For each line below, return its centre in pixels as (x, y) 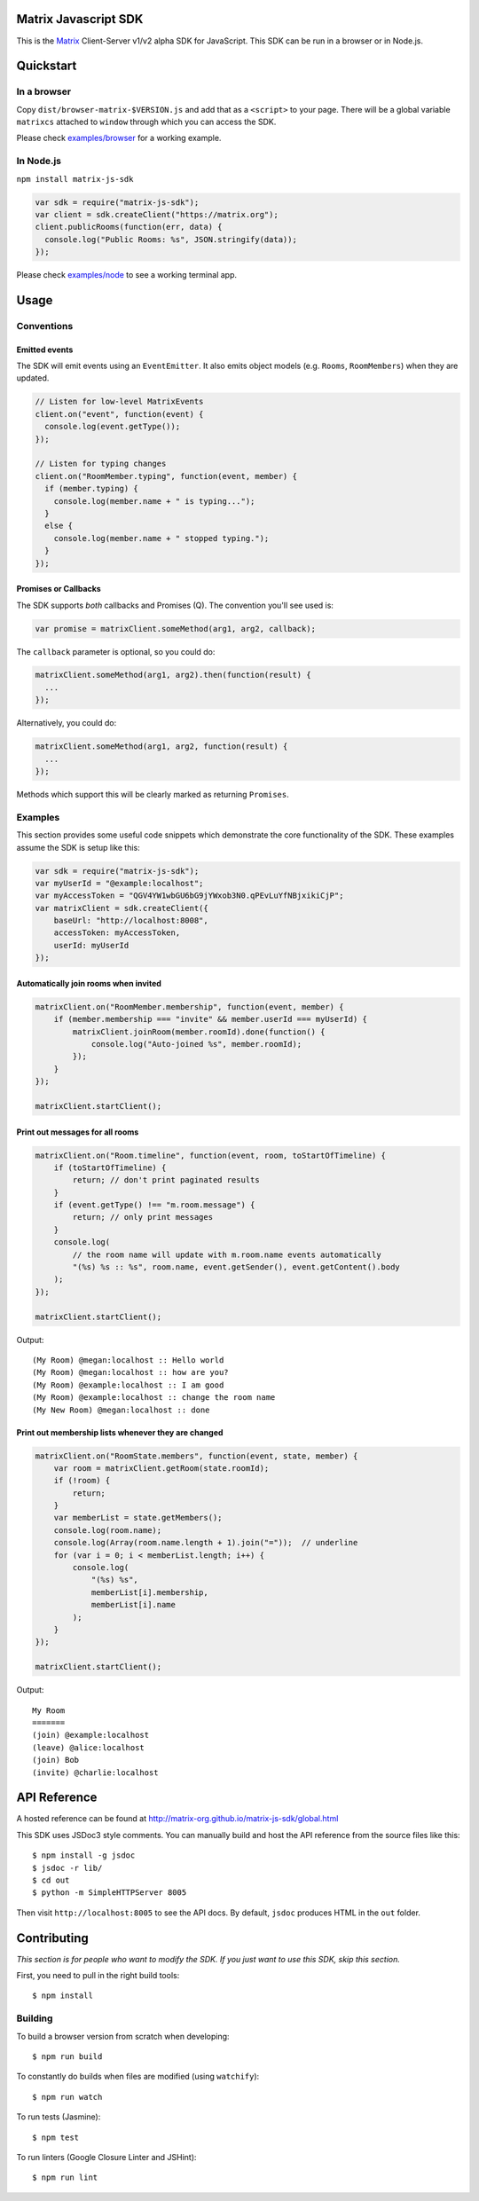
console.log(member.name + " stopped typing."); (161, 538)
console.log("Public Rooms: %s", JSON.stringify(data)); (171, 239)
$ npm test (56, 2137)
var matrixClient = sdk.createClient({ (122, 908)
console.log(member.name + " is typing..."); (154, 501)
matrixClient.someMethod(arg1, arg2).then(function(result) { (173, 675)
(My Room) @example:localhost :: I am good (128, 1385)
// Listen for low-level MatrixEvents (119, 402)
